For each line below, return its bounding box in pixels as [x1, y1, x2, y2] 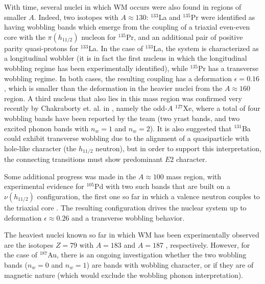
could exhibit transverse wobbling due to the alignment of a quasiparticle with [4, 133, 249, 144]
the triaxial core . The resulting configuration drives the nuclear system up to [4, 202, 247, 212]
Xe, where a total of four [183, 103, 260, 113]
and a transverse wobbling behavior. [71, 212, 185, 223]
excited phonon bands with [4, 123, 89, 133]
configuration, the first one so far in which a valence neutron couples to [37, 191, 260, 201]
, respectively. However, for [165, 239, 250, 250]
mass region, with [166, 171, 222, 181]
